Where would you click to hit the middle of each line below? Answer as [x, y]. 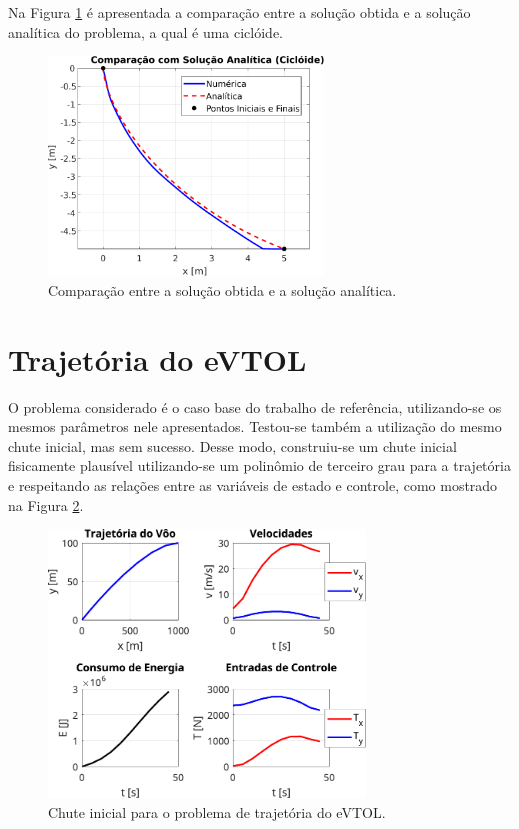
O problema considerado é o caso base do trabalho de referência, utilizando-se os [255, 406]
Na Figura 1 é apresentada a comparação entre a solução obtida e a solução [239, 12]
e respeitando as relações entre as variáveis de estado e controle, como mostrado [253, 484]
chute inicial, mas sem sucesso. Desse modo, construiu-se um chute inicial [232, 445]
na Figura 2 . [46, 504]
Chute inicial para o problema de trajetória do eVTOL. [217, 811]
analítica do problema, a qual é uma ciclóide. [145, 31]
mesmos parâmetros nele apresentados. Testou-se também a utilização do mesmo [255, 426]
